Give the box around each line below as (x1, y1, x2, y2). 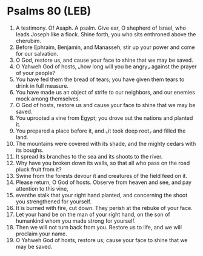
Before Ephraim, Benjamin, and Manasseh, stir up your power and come (15, 44, 196, 51)
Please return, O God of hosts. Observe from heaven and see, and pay (15, 179, 192, 186)
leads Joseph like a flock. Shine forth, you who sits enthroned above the (15, 30, 196, 38)
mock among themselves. (15, 95, 81, 102)
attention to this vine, (15, 185, 68, 192)
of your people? (15, 69, 56, 76)
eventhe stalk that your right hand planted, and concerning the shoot (15, 191, 188, 199)
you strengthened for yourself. (15, 198, 92, 205)
